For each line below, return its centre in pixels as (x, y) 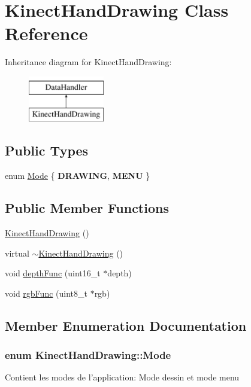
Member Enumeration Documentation (126, 325)
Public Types (47, 150)
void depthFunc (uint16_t (53, 273)
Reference (46, 33)
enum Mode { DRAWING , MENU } (78, 176)
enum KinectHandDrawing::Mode (88, 355)
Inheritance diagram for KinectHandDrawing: (88, 62)
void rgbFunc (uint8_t (46, 293)
